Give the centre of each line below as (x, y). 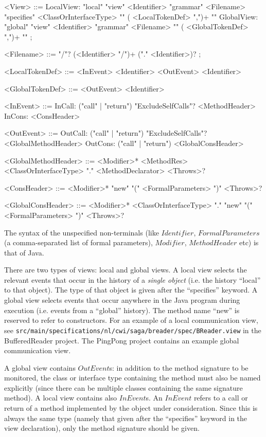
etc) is (249, 242)
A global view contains (40, 367)
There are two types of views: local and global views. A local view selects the (126, 270)
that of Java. (24, 252)
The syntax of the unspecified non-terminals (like (82, 232)
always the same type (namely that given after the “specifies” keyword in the (126, 418)
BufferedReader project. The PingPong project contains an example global (122, 340)
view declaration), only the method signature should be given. (102, 428)
